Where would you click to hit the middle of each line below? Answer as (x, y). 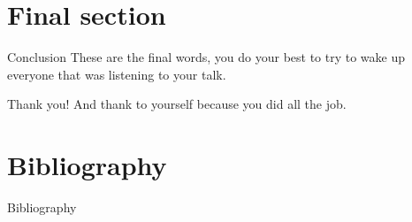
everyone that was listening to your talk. (117, 74)
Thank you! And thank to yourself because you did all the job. (177, 104)
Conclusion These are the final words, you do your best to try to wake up (206, 57)
